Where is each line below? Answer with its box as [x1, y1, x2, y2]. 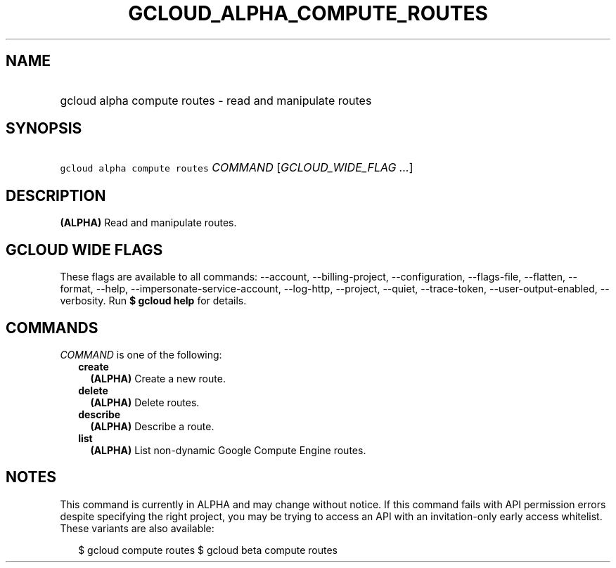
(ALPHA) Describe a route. [90, 420, 214, 432]
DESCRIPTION [6, 186, 106, 205]
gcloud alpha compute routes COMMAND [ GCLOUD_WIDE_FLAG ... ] [60, 160, 413, 175]
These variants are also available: [60, 522, 214, 534]
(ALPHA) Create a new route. [90, 372, 226, 385]
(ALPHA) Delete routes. [90, 396, 200, 408]
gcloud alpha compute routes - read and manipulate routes [60, 93, 372, 108]
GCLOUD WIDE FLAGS [6, 240, 163, 259]
